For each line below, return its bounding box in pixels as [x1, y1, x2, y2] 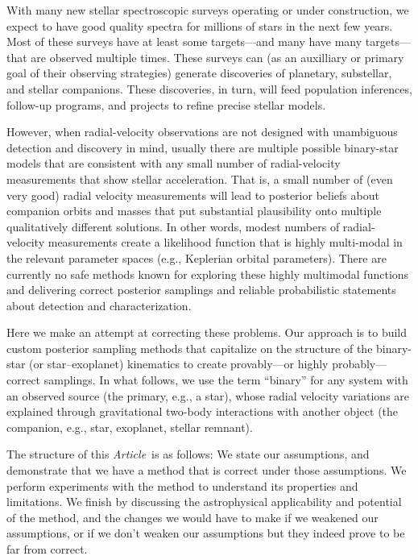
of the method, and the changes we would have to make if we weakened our [6, 508, 379, 525]
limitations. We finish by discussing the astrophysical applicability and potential [6, 493, 402, 510]
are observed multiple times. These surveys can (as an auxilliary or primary [31, 48, 404, 65]
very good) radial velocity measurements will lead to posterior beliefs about [6, 186, 379, 203]
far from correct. [6, 541, 88, 557]
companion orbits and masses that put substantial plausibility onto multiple [6, 202, 382, 219]
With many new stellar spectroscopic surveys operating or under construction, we [6, 2, 409, 18]
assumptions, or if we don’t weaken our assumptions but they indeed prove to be [6, 525, 405, 541]
